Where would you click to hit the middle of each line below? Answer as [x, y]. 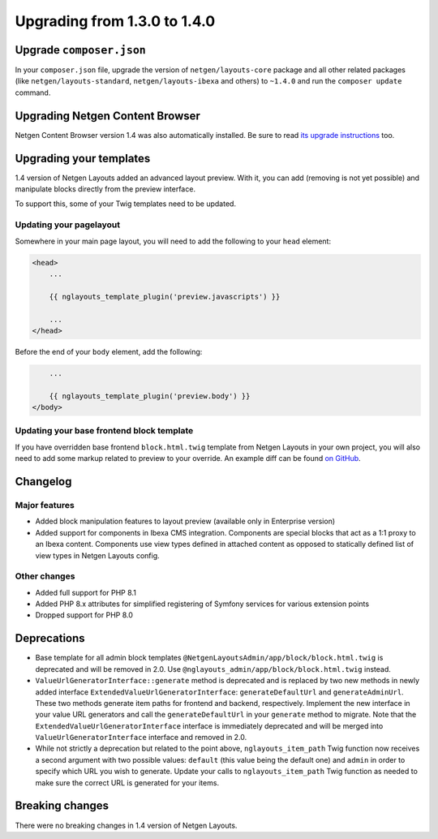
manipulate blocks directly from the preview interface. [105, 189]
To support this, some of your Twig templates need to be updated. [126, 204]
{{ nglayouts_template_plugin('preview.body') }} [150, 396]
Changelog [43, 482]
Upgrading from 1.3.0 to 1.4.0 [115, 21]
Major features [45, 505]
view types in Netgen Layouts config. [97, 555]
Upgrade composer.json [80, 50]
